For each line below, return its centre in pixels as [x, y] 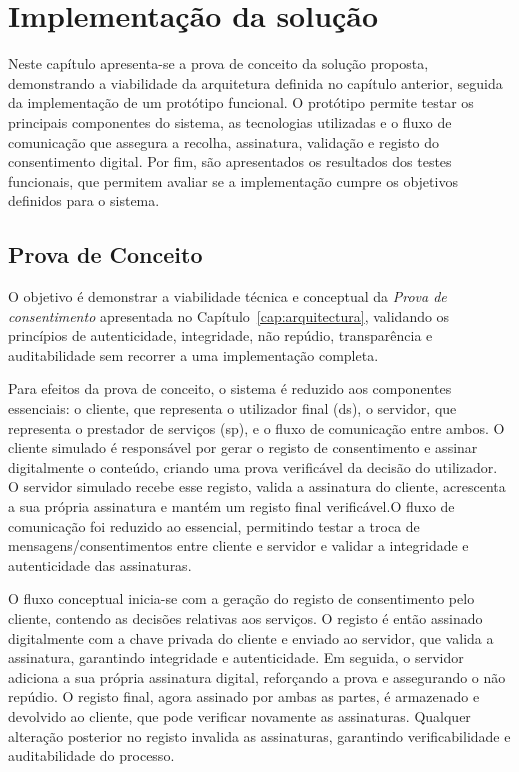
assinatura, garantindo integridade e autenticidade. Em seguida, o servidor [236, 657]
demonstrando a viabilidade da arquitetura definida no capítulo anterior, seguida [255, 82]
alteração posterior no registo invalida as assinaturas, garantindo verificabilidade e [259, 735]
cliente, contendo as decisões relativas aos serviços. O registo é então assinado [245, 617]
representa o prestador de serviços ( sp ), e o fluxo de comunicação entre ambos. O [256, 427]
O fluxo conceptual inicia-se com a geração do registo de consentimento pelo [241, 598]
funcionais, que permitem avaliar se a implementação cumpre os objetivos [233, 180]
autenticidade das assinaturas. [100, 564]
